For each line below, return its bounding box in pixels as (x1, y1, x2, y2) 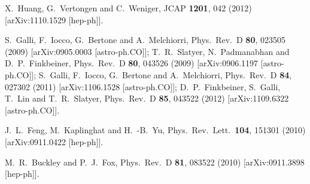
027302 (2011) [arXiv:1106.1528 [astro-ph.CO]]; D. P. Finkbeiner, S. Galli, (5, 80, 281, 93)
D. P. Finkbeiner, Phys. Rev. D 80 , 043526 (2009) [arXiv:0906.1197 (5, 57, 259, 69)
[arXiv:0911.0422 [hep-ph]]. (5, 135, 104, 148)
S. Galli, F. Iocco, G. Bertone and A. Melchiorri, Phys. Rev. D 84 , (38, 68, 292, 81)
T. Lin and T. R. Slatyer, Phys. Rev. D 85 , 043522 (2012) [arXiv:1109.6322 (5, 92, 289, 105)
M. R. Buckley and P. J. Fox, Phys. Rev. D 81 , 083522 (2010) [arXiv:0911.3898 (5, 155, 305, 168)
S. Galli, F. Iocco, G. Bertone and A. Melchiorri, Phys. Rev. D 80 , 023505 (5, 33, 286, 46)
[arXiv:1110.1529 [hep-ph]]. (5, 13, 104, 26)
